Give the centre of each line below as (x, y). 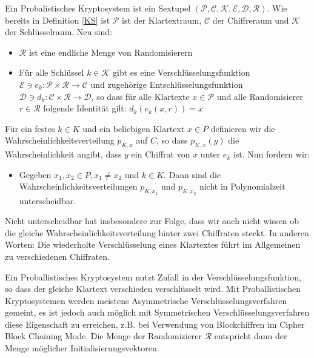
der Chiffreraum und (251, 20)
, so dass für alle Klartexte (140, 96)
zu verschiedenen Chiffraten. (57, 256)
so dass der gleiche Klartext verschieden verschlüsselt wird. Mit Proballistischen (153, 289)
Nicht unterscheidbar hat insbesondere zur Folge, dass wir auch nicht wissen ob (152, 221)
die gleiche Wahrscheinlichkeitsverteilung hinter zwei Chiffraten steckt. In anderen (157, 232)
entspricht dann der (251, 336)
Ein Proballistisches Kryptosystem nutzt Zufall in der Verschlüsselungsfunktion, (153, 277)
